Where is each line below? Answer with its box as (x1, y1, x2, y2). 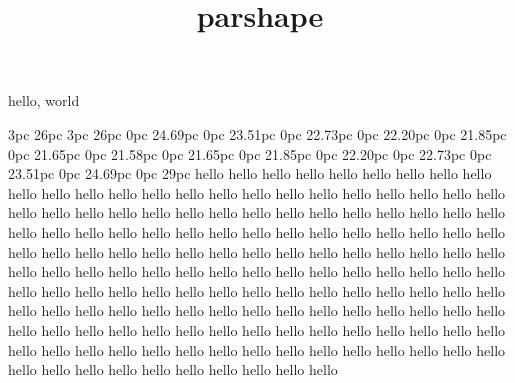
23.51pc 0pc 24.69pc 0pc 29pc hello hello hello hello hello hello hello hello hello (8, 163, 492, 184)
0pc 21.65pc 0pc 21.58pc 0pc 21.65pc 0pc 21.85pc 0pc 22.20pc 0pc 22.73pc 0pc (8, 143, 492, 164)
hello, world (8, 90, 80, 111)
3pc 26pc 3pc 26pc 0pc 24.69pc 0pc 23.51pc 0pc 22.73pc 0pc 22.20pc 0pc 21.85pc (8, 123, 507, 144)
